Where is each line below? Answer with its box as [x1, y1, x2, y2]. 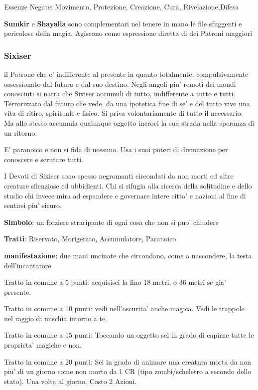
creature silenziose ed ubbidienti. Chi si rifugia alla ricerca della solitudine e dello [4, 180, 252, 191]
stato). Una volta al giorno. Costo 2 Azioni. [4, 376, 137, 386]
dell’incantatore [4, 260, 51, 270]
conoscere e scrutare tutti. [4, 154, 83, 164]
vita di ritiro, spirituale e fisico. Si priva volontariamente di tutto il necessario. [4, 108, 243, 118]
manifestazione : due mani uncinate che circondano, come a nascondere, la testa [4, 250, 252, 260]
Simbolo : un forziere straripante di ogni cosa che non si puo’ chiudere [4, 216, 219, 227]
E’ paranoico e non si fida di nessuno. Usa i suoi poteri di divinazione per [4, 144, 228, 155]
